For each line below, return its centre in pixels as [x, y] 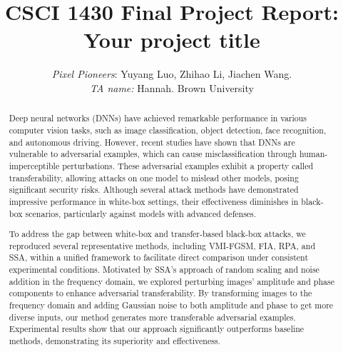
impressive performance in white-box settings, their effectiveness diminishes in [154, 201]
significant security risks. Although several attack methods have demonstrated [154, 190]
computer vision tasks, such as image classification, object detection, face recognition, [168, 130]
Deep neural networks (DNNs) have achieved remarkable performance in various [158, 118]
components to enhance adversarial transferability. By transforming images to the [160, 293]
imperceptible [34, 165]
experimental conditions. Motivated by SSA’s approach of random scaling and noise [164, 270]
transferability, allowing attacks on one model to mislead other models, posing [154, 177]
